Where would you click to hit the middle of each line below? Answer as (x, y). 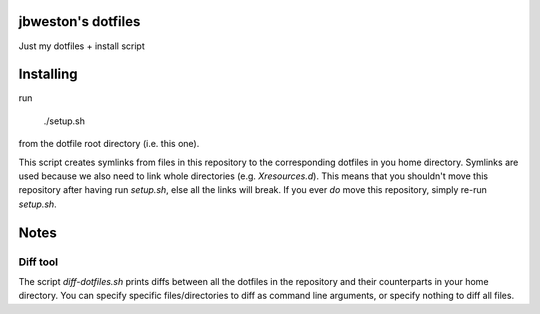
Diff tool (38, 262)
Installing (48, 74)
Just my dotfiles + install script (81, 46)
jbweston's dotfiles (79, 21)
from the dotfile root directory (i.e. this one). (109, 144)
